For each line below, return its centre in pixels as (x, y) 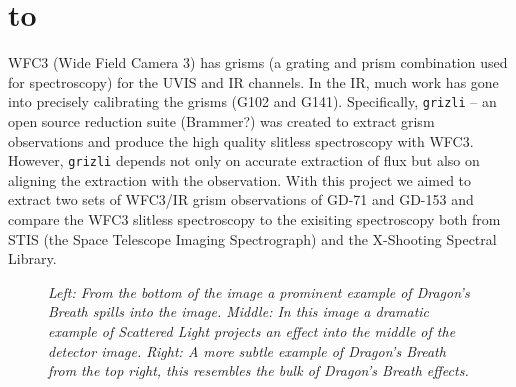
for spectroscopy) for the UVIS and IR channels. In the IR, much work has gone (253, 81)
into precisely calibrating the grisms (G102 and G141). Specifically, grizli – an (252, 101)
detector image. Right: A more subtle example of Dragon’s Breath (247, 350)
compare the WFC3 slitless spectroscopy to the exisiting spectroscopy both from (254, 219)
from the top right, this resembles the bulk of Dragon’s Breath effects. (258, 370)
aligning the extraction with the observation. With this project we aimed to (240, 179)
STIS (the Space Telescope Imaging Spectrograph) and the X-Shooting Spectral (252, 238)
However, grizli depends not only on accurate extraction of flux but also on (244, 160)
